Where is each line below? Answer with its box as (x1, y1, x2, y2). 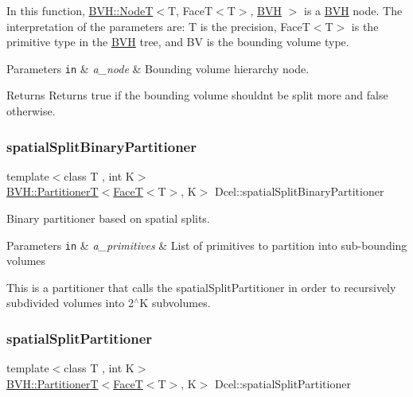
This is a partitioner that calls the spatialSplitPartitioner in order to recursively (6, 278, 396, 295)
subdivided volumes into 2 (6, 294, 134, 311)
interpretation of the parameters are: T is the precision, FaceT (6, 18, 310, 34)
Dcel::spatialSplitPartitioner (214, 375, 351, 391)
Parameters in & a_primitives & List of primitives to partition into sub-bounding (6, 236, 407, 253)
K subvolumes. (139, 294, 211, 311)
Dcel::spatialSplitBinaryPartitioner (214, 183, 384, 200)
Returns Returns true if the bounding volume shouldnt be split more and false (6, 87, 388, 103)
